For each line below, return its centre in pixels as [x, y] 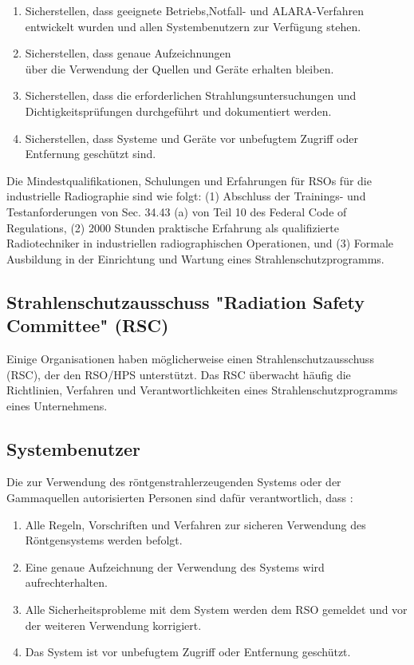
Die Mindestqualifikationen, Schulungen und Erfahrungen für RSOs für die [189, 180]
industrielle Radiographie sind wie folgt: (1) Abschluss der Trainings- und [186, 196]
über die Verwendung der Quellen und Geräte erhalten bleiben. [179, 68]
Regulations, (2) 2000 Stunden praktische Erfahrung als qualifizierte [173, 227]
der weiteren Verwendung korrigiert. [113, 625]
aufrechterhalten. [66, 582]
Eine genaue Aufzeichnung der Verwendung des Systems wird [175, 566]
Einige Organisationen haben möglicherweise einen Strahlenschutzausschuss [190, 358]
